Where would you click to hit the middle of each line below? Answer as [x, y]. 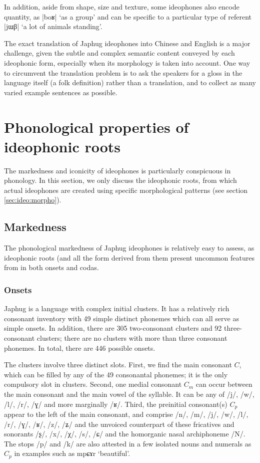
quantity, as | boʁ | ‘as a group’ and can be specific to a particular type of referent [128, 16]
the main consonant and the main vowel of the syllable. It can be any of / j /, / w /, [129, 394]
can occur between [224, 384]
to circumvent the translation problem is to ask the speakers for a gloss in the [123, 72]
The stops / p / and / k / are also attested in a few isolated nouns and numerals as [128, 443]
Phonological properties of [96, 127]
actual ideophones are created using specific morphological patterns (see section [126, 190]
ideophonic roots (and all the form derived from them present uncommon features [129, 257]
